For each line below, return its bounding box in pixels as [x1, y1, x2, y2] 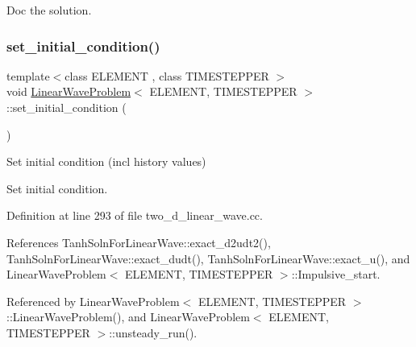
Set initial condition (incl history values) [6, 153, 206, 170]
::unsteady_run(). [109, 324, 198, 341]
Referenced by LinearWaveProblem [6, 292, 180, 309]
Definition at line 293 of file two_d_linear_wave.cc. [6, 207, 263, 224]
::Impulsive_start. [291, 266, 381, 283]
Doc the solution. [6, 2, 92, 18]
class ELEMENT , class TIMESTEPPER [64, 67, 269, 84]
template [6, 67, 50, 84]
